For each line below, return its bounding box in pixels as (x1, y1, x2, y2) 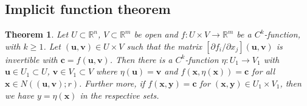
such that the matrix (126, 39, 202, 52)
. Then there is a (109, 53, 173, 65)
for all (252, 65, 275, 78)
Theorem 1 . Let (5, 28, 69, 41)
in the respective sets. (80, 88, 159, 101)
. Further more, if (79, 76, 145, 89)
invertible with (5, 53, 58, 65)
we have (5, 88, 34, 101)
